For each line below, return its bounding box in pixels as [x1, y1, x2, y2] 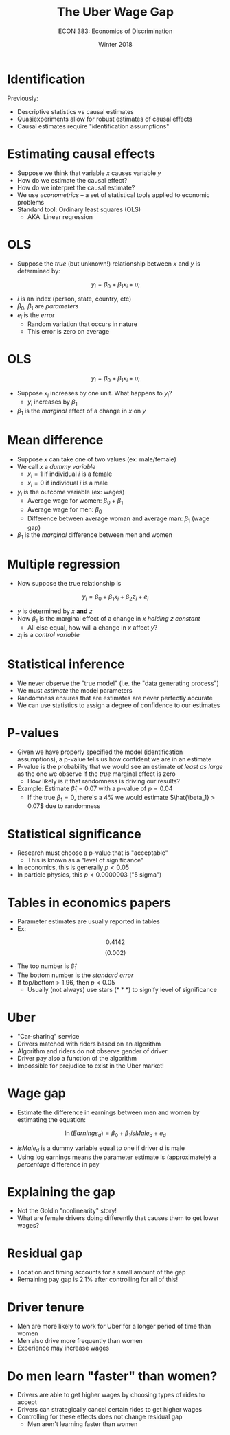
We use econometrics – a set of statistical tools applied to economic [16, 190, 210, 199]
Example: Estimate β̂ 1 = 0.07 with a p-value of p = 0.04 [16, 784, 173, 794]
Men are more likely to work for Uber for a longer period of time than [16, 1322, 211, 1331]
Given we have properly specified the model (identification [16, 748, 183, 756]
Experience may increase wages [16, 1344, 110, 1353]
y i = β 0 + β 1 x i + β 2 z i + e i [82, 592, 149, 602]
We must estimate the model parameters [16, 686, 133, 694]
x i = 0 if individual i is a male [27, 479, 108, 488]
